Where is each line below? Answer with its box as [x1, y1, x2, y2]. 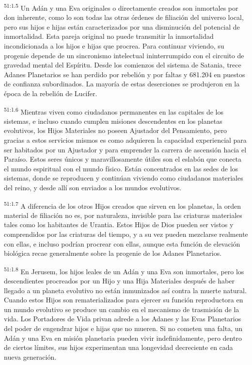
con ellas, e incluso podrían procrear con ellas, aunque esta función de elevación [4, 238, 240, 249]
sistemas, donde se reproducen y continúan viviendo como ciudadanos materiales [4, 173, 243, 183]
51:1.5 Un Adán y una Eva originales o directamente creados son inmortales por [4, 1, 238, 13]
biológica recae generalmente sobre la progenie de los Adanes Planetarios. [4, 248, 222, 258]
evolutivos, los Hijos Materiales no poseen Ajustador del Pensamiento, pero [4, 125, 227, 135]
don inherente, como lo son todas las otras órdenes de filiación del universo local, [4, 12, 244, 22]
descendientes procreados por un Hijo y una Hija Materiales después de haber [4, 276, 235, 286]
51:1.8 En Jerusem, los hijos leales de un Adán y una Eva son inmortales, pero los [4, 265, 244, 276]
